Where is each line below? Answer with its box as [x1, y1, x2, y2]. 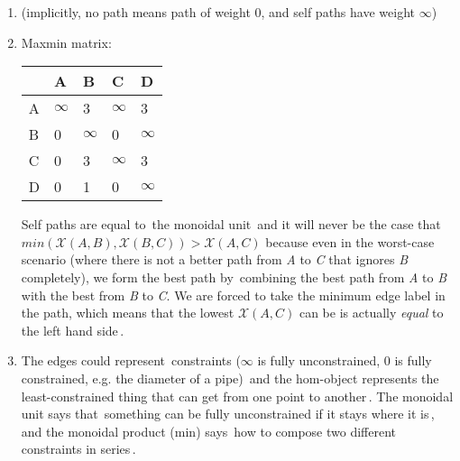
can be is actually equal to [299, 303, 444, 322]
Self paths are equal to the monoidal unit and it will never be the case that [21, 215, 441, 234]
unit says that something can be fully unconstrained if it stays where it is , [21, 404, 435, 423]
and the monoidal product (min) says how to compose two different [21, 421, 397, 440]
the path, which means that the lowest [21, 303, 235, 322]
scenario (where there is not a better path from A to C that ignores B [21, 250, 408, 269]
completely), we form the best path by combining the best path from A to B [21, 267, 447, 286]
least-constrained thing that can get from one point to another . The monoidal [21, 386, 454, 405]
